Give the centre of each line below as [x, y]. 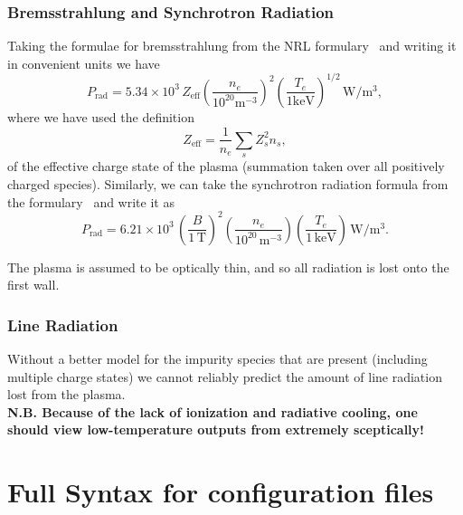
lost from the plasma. [66, 394]
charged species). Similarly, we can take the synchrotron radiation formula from [228, 183]
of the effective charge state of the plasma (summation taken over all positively [226, 166]
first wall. [33, 285]
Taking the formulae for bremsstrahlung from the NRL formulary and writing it [232, 46]
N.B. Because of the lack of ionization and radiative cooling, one [213, 411]
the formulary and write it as [91, 201]
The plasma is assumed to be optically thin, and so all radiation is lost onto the [228, 267]
